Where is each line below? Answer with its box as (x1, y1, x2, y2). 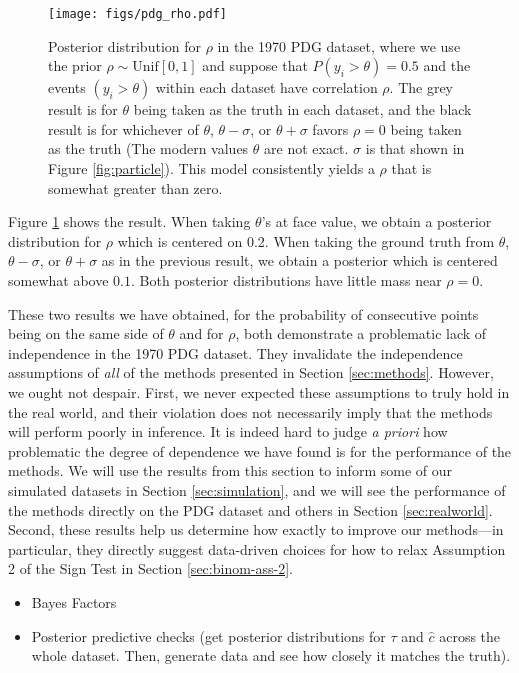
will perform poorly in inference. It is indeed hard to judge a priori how (8, 421, 448, 442)
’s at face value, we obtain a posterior (261, 211, 492, 232)
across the (439, 625, 501, 646)
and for (179, 323, 224, 344)
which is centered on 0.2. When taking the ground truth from (117, 230, 495, 251)
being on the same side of (8, 323, 164, 344)
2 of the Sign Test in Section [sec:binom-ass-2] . (8, 558, 293, 579)
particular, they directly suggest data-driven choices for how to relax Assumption (8, 538, 506, 559)
